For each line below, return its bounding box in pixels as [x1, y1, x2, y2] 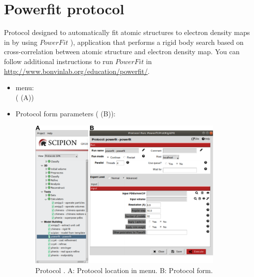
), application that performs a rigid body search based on [70, 36, 244, 47]
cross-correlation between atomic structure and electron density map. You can [4, 46, 240, 57]
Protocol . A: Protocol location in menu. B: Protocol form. [35, 265, 213, 276]
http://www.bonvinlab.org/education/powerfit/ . [4, 66, 150, 76]
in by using [4, 36, 37, 47]
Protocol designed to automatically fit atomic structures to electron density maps [4, 27, 250, 37]
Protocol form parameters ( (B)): [15, 108, 116, 119]
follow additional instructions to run [4, 56, 113, 66]
